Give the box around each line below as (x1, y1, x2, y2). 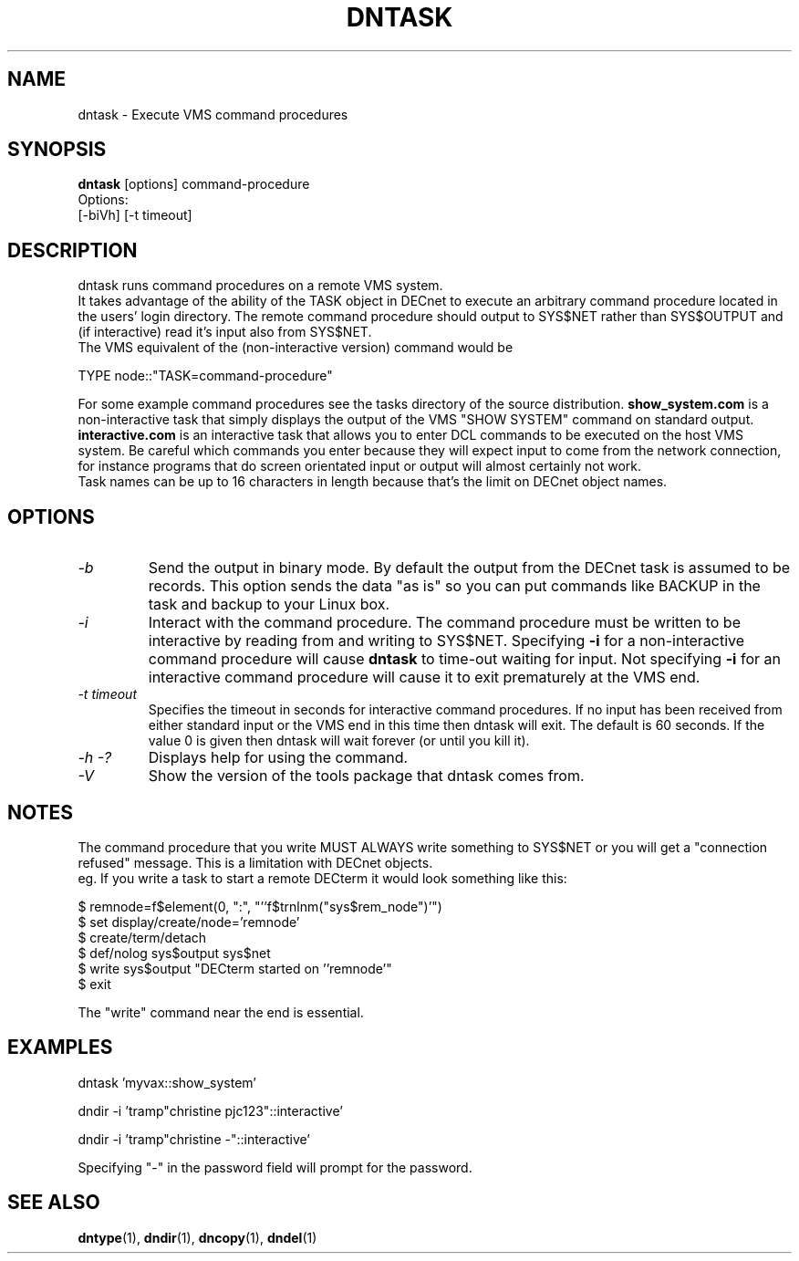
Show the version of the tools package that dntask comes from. (148, 766, 585, 786)
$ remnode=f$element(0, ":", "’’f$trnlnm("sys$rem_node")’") (78, 898, 442, 914)
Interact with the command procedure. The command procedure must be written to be (148, 613, 741, 632)
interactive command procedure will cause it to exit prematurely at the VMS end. (148, 668, 700, 687)
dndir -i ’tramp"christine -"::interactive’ (78, 1131, 310, 1147)
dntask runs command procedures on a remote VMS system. (78, 277, 443, 294)
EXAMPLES (7, 1036, 113, 1059)
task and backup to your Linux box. (148, 595, 390, 614)
